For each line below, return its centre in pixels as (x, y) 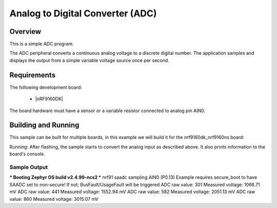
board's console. (27, 154)
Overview (25, 32)
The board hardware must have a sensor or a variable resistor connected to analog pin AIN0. (107, 111)
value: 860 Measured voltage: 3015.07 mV (54, 199)
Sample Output (29, 167)
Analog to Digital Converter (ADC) (83, 13)
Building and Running (44, 125)
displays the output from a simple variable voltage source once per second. (89, 60)
